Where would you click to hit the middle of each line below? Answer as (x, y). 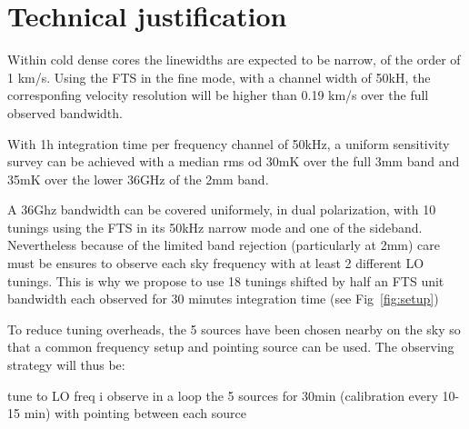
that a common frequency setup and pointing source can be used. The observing (231, 347)
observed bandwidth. (65, 112)
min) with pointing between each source (135, 413)
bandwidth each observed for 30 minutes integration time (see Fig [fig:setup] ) (223, 299)
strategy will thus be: (66, 365)
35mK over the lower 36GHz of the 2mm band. (138, 179)
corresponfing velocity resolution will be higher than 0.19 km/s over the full (218, 95)
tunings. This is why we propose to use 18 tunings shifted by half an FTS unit (226, 280)
